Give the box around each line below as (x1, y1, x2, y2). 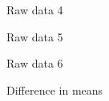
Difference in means (6, 81, 103, 98)
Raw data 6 (6, 55, 63, 72)
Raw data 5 (6, 28, 63, 45)
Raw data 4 (6, 2, 63, 17)
